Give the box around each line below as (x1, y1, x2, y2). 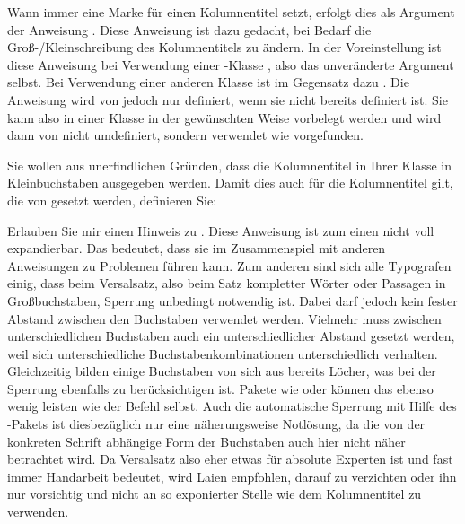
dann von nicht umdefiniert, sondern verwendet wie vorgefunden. (7, 126, 364, 144)
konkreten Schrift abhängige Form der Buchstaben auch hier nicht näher (7, 432, 406, 450)
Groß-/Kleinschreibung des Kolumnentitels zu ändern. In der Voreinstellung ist (7, 38, 442, 57)
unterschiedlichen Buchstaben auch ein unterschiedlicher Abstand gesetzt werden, (7, 327, 455, 345)
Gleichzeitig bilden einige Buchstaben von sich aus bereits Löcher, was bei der (7, 362, 436, 380)
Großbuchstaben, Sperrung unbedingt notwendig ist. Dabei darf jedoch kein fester (7, 291, 458, 310)
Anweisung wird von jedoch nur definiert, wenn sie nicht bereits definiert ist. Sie (7, 90, 448, 109)
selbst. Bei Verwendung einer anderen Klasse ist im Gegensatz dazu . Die (7, 73, 409, 92)
